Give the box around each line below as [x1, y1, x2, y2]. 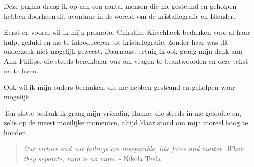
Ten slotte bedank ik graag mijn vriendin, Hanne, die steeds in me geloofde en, [4, 108, 241, 118]
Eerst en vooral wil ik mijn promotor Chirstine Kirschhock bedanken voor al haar [4, 27, 250, 37]
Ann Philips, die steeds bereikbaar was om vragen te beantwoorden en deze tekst [4, 55, 248, 66]
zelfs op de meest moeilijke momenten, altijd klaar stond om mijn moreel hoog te [4, 117, 248, 127]
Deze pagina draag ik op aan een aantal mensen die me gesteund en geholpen [4, 1, 237, 11]
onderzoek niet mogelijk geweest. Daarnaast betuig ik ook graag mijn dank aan [4, 46, 243, 56]
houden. [4, 127, 28, 137]
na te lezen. [4, 65, 38, 75]
